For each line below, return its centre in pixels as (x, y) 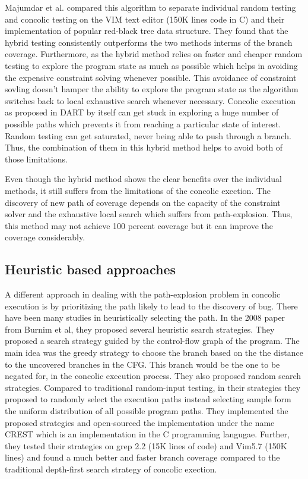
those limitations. (36, 159)
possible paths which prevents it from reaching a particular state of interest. (143, 123)
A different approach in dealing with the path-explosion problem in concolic (143, 294)
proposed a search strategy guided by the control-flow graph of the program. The (152, 341)
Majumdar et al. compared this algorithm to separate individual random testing (150, 7)
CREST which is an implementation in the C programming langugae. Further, (147, 434)
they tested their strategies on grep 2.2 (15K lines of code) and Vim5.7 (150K (146, 445)
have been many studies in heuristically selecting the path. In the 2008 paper (145, 317)
